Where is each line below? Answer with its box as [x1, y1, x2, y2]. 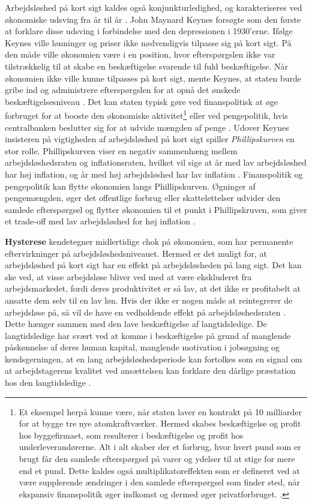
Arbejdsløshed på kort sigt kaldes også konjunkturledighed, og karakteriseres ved [5, 1, 302, 13]
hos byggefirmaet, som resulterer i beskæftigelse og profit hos [19, 428, 244, 441]
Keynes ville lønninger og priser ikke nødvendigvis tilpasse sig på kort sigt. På [5, 36, 292, 49]
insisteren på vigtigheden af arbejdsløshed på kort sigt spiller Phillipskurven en [5, 133, 295, 145]
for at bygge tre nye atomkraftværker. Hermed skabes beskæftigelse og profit [19, 417, 301, 430]
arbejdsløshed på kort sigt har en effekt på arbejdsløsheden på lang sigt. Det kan [5, 259, 302, 271]
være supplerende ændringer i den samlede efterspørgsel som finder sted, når [19, 476, 301, 488]
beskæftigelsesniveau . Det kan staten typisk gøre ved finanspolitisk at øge [5, 95, 278, 107]
